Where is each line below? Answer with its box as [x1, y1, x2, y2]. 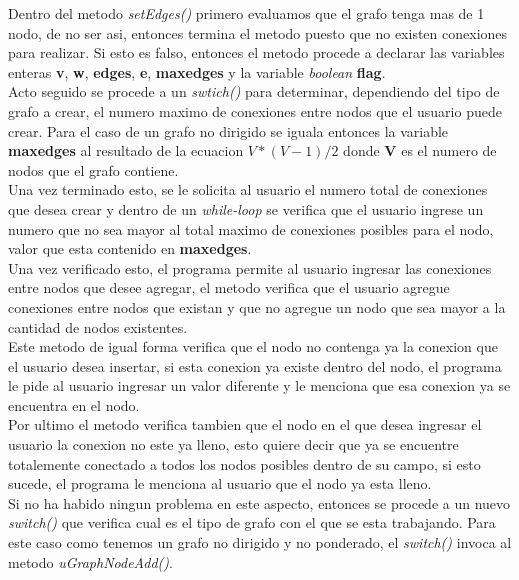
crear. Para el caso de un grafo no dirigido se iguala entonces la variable [8, 120, 449, 141]
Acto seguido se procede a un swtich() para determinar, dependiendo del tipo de [8, 81, 500, 102]
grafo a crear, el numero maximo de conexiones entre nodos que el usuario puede [8, 100, 502, 121]
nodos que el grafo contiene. [8, 159, 179, 180]
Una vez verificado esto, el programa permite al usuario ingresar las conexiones [8, 257, 492, 278]
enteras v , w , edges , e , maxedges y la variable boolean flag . [8, 61, 386, 82]
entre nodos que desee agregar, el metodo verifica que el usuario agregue [8, 277, 450, 298]
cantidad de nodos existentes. [8, 316, 188, 337]
